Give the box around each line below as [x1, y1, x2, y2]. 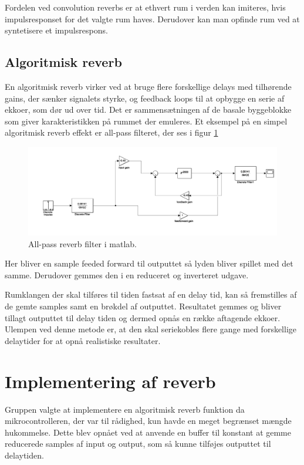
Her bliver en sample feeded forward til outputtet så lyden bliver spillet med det [5, 257, 293, 269]
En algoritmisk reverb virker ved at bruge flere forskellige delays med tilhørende [5, 80, 292, 92]
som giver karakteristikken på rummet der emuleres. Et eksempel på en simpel [5, 114, 288, 127]
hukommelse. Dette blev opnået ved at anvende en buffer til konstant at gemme [5, 426, 291, 438]
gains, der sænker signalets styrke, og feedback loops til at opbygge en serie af [5, 92, 285, 104]
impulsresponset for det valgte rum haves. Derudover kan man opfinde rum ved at [5, 12, 300, 25]
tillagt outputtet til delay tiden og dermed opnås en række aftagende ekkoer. [5, 311, 281, 324]
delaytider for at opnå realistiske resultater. [5, 334, 161, 346]
